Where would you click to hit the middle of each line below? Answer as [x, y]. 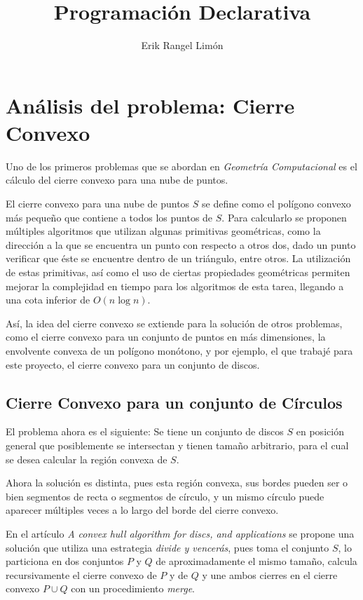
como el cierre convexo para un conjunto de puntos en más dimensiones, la [166, 337]
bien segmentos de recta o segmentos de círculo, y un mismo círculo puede [165, 496]
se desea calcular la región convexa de [87, 459]
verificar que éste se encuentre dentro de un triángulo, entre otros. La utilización [178, 258]
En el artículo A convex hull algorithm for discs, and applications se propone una [180, 533]
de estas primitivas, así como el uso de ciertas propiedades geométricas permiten [178, 272]
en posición [320, 431]
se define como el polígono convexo [276, 204]
